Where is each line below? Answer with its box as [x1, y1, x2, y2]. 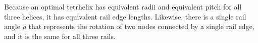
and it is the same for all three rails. [4, 30, 116, 41]
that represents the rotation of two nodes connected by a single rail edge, [28, 21, 254, 31]
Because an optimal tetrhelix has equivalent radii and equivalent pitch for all [4, 1, 242, 11]
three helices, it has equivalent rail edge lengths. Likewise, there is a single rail [4, 11, 246, 21]
